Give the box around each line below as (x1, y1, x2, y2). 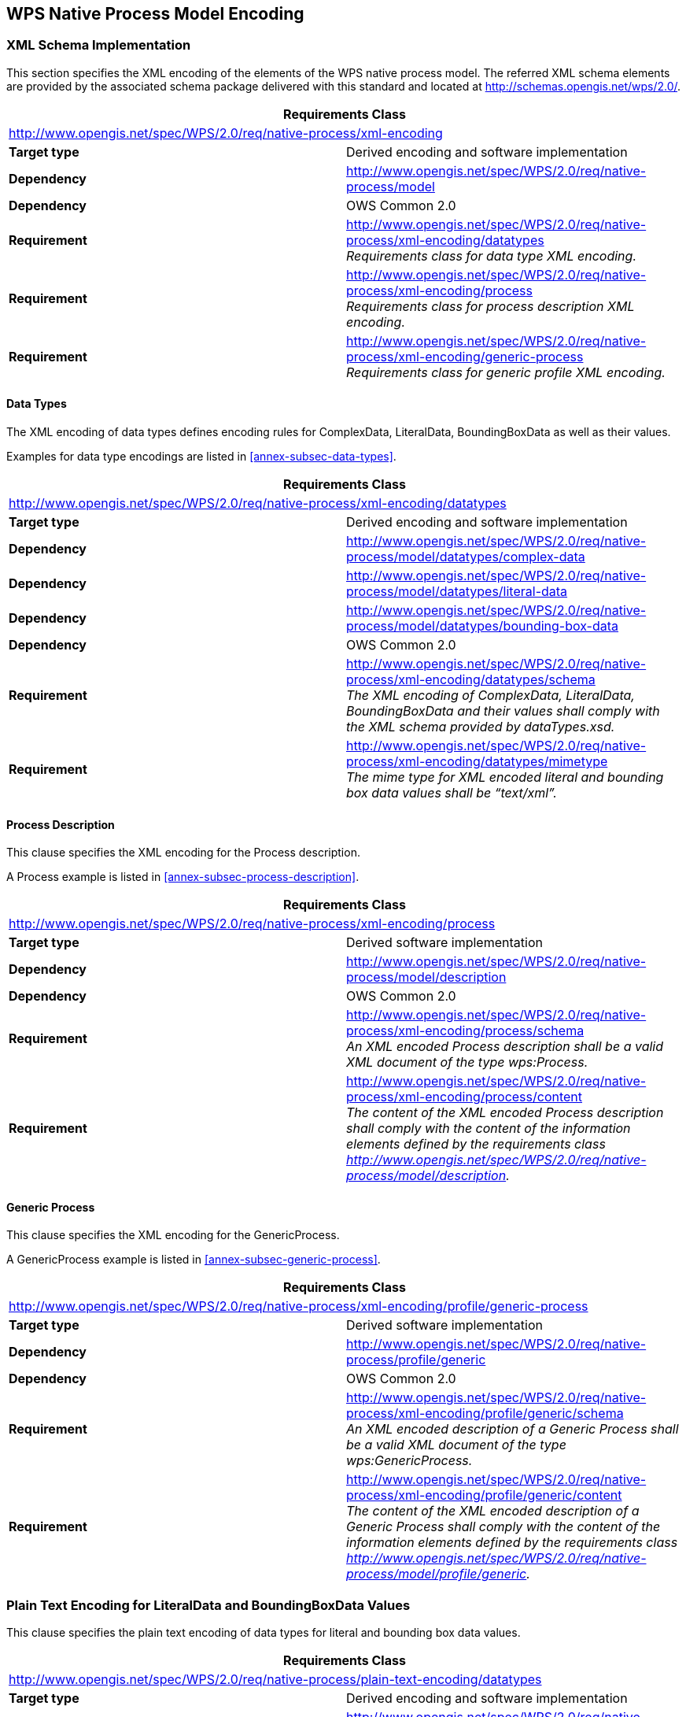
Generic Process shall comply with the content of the (346, 1519, 661, 1535)
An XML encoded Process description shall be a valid (346, 1038, 664, 1055)
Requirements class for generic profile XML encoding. (346, 364, 666, 380)
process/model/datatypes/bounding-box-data (346, 618, 619, 635)
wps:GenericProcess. (346, 1452, 473, 1469)
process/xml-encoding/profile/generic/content (346, 1487, 622, 1504)
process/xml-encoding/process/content (346, 1089, 583, 1105)
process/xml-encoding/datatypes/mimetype (346, 753, 608, 770)
